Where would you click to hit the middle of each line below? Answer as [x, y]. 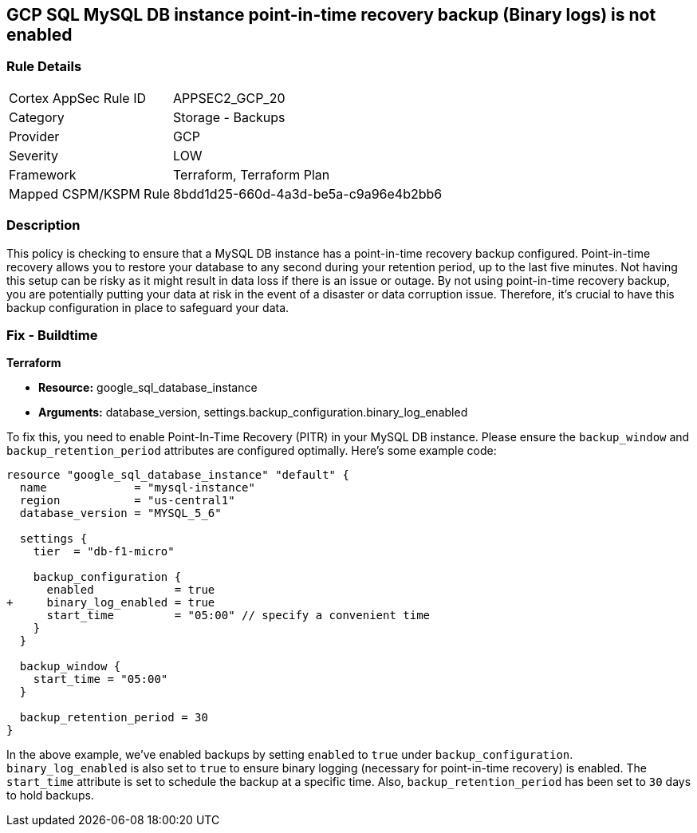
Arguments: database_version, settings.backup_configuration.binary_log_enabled [253, 413]
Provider [34, 136]
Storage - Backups [229, 117]
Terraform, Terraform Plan [252, 174]
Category [37, 117]
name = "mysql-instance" [137, 488]
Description [43, 225]
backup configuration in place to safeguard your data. [148, 307]
